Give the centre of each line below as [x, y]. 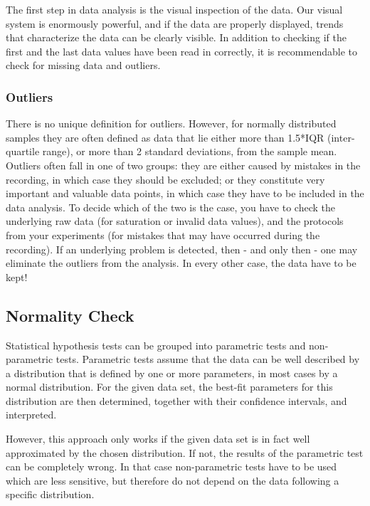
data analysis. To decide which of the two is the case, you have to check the [171, 207]
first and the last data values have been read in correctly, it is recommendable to [181, 51]
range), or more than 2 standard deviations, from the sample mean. [190, 151]
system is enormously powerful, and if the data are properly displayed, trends [175, 23]
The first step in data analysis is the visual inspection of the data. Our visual [174, 9]
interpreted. [31, 415]
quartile [23, 151]
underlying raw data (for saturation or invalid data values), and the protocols [175, 221]
